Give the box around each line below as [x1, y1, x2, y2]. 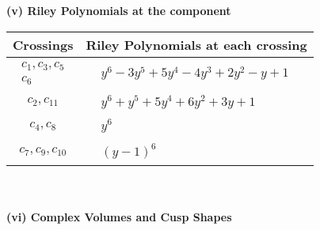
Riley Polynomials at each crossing [86, 35, 307, 54]
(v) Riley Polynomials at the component [6, 2, 231, 18]
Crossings [13, 35, 74, 54]
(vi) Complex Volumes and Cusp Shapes [6, 208, 232, 224]
